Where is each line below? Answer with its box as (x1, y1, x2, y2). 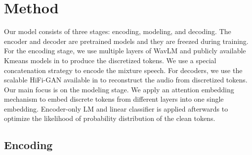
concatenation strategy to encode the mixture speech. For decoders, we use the (4, 65, 243, 75)
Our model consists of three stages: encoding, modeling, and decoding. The (4, 26, 231, 37)
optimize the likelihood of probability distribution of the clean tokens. (4, 113, 215, 123)
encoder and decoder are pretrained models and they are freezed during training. (4, 36, 249, 46)
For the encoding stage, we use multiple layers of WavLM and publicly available (4, 45, 246, 56)
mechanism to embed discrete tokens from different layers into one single (4, 94, 224, 104)
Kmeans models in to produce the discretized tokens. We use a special (4, 55, 216, 65)
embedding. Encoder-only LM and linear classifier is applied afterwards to (4, 103, 228, 114)
